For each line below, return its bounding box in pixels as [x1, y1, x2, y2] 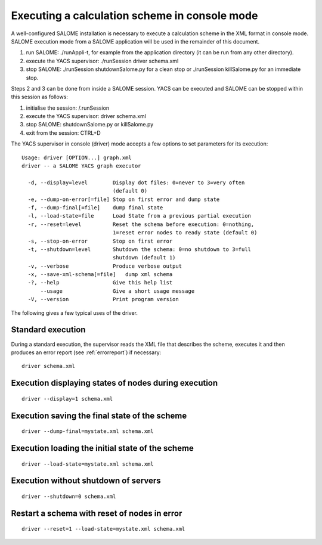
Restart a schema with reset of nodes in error [11, 508, 182, 518]
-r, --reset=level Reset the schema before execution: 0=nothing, [27, 221, 255, 228]
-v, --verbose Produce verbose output [27, 262, 182, 270]
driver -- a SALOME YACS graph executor [21, 163, 141, 169]
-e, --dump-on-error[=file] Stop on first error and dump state [27, 196, 220, 203]
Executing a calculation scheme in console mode [11, 9, 258, 22]
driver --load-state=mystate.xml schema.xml [21, 460, 154, 467]
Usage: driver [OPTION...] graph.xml [21, 154, 132, 161]
